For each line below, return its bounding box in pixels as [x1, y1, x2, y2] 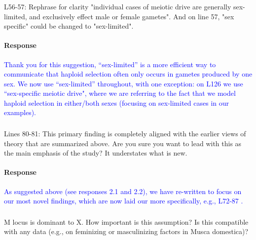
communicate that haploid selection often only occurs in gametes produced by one [4, 69, 253, 79]
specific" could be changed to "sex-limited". [4, 21, 134, 31]
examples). [4, 107, 37, 118]
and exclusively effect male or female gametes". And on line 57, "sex [29, 11, 234, 21]
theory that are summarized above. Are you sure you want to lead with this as [4, 138, 242, 148]
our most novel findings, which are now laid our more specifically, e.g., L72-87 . [4, 196, 243, 206]
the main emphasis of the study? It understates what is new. [4, 148, 187, 158]
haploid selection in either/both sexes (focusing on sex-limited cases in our [4, 97, 229, 108]
